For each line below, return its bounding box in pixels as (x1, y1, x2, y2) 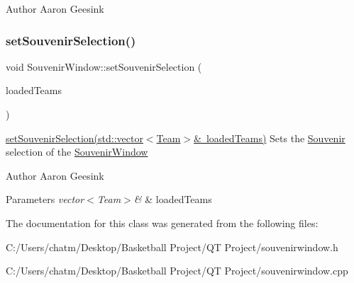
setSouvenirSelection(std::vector (6, 130, 143, 145)
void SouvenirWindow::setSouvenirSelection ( (6, 59, 202, 74)
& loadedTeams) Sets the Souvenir (194, 130, 345, 145)
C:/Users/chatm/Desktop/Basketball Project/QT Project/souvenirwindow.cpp (6, 263, 348, 278)
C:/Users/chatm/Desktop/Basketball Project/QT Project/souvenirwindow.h (6, 239, 338, 254)
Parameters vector (6, 192, 84, 207)
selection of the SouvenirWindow (6, 144, 148, 159)
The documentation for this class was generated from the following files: (6, 215, 319, 230)
